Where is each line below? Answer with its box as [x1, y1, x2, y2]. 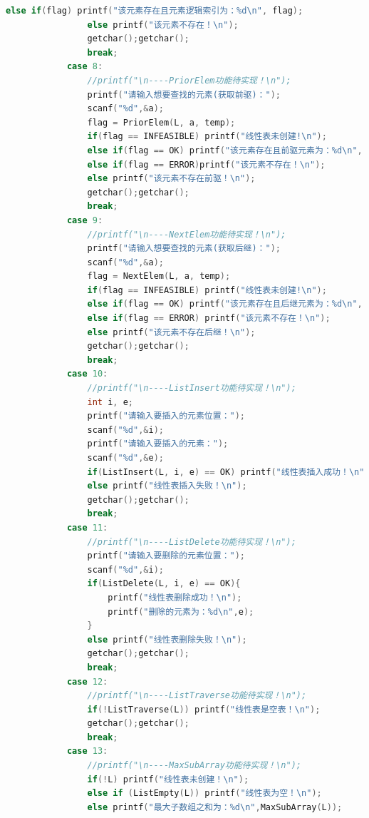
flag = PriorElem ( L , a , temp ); [87, 117, 236, 128]
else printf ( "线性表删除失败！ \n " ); [87, 634, 247, 645]
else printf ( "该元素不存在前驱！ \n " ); [87, 173, 256, 184]
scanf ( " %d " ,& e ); [87, 453, 165, 463]
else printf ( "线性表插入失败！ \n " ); [87, 481, 247, 491]
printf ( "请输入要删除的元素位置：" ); [87, 551, 246, 561]
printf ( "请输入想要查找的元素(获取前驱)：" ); [87, 89, 281, 100]
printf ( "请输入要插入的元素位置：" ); [87, 411, 246, 421]
